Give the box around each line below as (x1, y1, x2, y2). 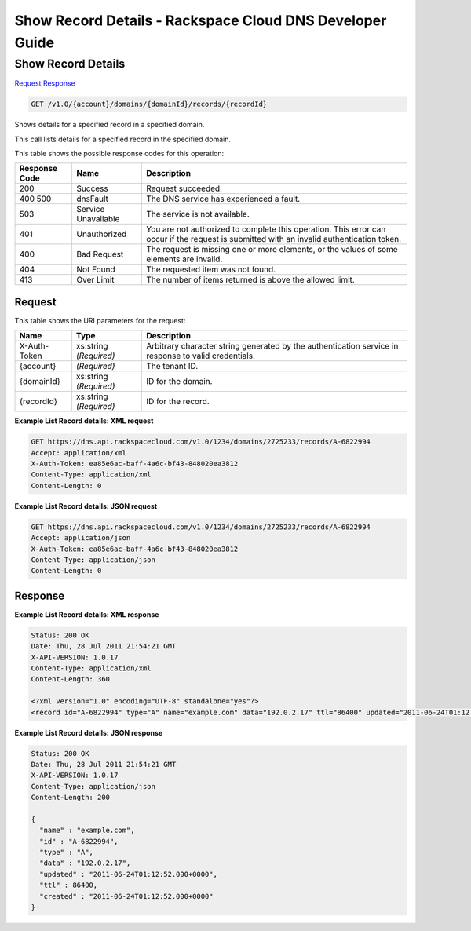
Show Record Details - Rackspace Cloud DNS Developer (14, 12, 387, 29)
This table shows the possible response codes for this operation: (14, 148, 225, 158)
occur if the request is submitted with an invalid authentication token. (146, 234, 402, 245)
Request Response (14, 78, 76, 88)
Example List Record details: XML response (14, 609, 159, 619)
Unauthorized (76, 228, 127, 239)
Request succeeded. (146, 183, 223, 194)
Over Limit (76, 275, 115, 286)
